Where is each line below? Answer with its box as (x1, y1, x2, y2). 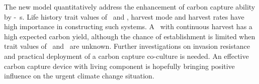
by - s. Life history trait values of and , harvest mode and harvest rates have (4, 11, 244, 22)
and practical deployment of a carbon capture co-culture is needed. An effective (4, 50, 249, 61)
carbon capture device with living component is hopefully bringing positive (4, 60, 235, 71)
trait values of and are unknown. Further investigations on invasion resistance (4, 41, 250, 51)
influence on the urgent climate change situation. (4, 70, 154, 81)
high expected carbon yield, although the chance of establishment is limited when (4, 31, 255, 41)
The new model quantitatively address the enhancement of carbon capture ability (4, 2, 255, 12)
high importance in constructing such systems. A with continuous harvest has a (4, 21, 252, 32)
